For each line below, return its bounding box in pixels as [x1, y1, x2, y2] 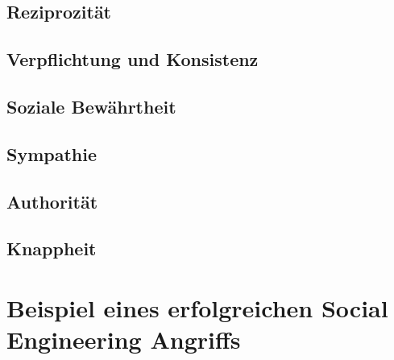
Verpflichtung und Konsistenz [6, 47, 259, 72]
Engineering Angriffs [6, 323, 241, 356]
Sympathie [6, 141, 97, 166]
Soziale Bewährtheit [6, 93, 176, 118]
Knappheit [6, 236, 97, 261]
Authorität [6, 188, 98, 213]
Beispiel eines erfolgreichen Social [6, 291, 388, 324]
